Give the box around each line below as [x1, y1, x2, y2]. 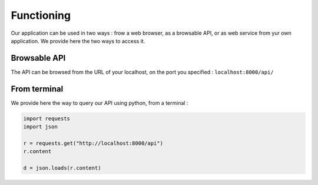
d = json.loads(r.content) [23, 165, 101, 171]
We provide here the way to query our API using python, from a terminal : [11, 99, 188, 106]
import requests [23, 115, 71, 122]
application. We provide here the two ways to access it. [11, 37, 145, 44]
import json [23, 124, 58, 130]
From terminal [11, 84, 64, 94]
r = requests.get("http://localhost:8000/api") [23, 140, 163, 147]
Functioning [11, 9, 71, 22]
